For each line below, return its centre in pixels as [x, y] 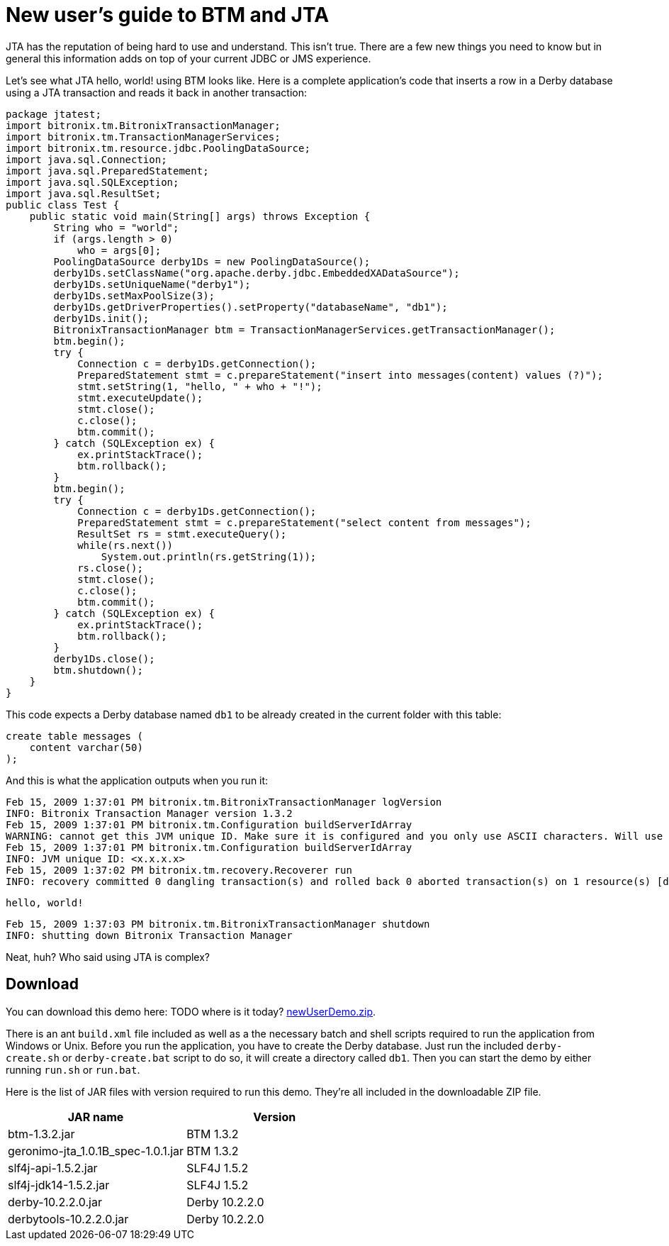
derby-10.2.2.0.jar [55, 1202]
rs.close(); [110, 568]
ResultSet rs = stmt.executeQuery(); [182, 534]
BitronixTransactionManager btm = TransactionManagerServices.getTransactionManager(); [304, 329]
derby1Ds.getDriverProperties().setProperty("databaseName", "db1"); [251, 307]
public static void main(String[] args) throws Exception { [200, 216]
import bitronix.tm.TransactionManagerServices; [143, 137]
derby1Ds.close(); [104, 658]
